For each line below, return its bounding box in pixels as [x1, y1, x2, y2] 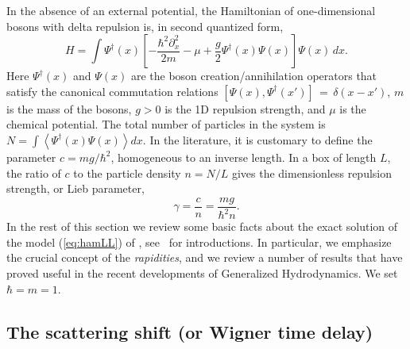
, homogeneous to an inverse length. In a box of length [110, 148, 377, 165]
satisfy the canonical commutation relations [6, 82, 219, 99]
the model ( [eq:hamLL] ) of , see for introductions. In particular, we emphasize [6, 233, 392, 250]
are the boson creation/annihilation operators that [130, 67, 377, 84]
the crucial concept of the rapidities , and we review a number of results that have [6, 249, 403, 266]
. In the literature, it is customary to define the [142, 131, 373, 148]
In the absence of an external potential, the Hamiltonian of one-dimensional [6, 2, 376, 18]
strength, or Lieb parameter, [6, 180, 145, 197]
